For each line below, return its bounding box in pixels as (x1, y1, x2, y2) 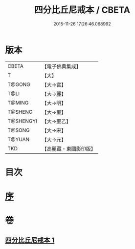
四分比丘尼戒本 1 (5, 236, 55, 244)
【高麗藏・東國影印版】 (42, 145, 96, 152)
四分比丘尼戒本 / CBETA (34, 4, 131, 16)
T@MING (7, 99, 29, 106)
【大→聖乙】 (42, 118, 71, 124)
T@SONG (7, 126, 30, 133)
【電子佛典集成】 (42, 63, 82, 70)
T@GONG (7, 81, 30, 88)
